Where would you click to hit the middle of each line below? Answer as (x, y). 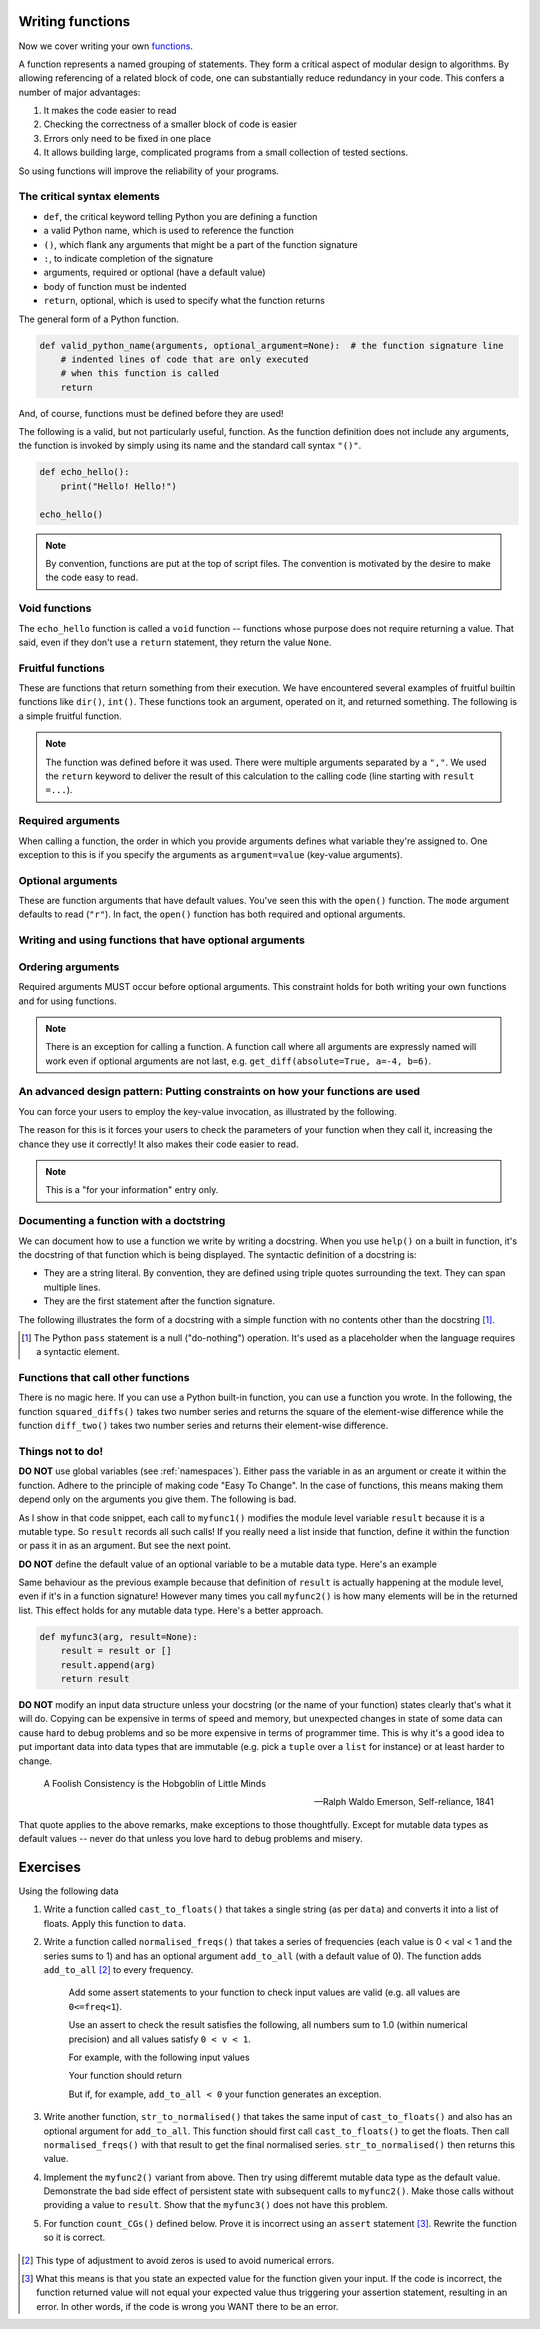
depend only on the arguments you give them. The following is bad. (157, 1499)
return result (95, 1679)
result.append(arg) (108, 1664)
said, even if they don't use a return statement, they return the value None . (175, 642)
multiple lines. (72, 1287)
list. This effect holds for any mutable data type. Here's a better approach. (171, 1610)
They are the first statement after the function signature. (159, 1301)
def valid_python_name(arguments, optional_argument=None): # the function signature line (271, 345)
